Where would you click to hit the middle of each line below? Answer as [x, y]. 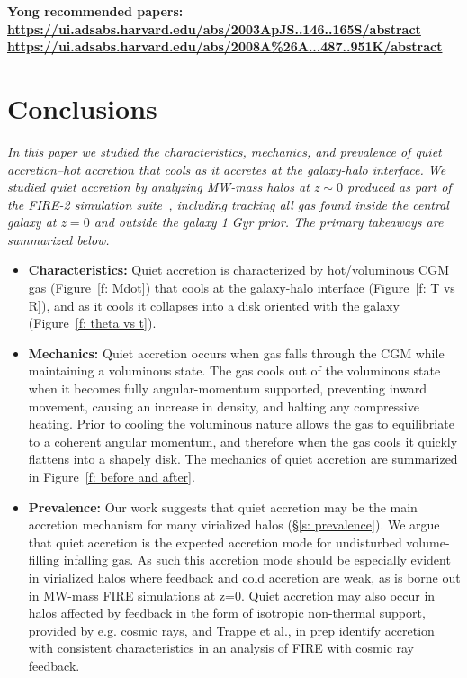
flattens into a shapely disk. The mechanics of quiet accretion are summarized [243, 459]
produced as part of [400, 187]
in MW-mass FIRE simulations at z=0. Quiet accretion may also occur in [232, 595]
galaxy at [32, 222]
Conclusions [82, 108]
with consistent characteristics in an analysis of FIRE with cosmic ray [221, 648]
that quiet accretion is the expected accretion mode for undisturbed [215, 542]
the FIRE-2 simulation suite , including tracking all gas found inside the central [228, 204]
